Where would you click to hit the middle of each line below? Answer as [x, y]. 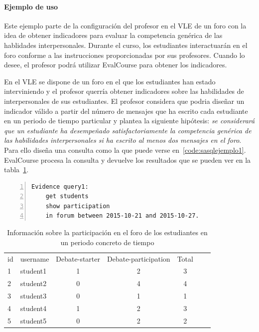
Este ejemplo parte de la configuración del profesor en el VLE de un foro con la [125, 25]
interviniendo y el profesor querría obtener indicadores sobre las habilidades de [124, 91]
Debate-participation [138, 258]
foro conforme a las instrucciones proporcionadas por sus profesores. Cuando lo [125, 55]
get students [67, 196]
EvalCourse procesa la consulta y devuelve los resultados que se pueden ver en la [128, 160]
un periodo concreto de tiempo [107, 242]
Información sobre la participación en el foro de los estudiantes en [107, 232]
